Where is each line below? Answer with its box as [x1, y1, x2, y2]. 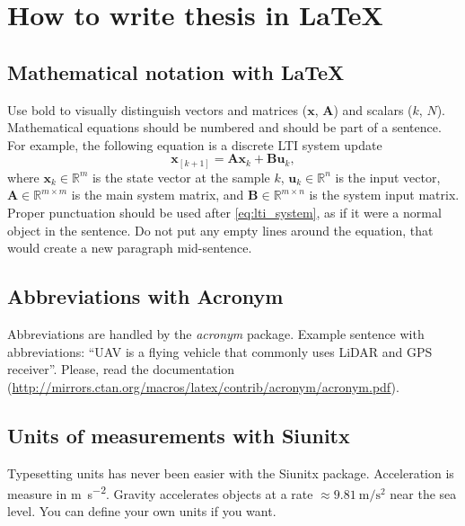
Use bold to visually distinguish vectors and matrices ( [7, 100, 308, 119]
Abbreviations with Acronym [7, 282, 284, 310]
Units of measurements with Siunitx [7, 421, 350, 449]
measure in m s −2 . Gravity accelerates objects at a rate [7, 482, 313, 503]
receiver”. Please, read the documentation [7, 360, 235, 379]
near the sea [390, 484, 457, 503]
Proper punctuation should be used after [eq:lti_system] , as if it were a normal [7, 203, 442, 222]
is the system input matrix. [309, 185, 460, 204]
